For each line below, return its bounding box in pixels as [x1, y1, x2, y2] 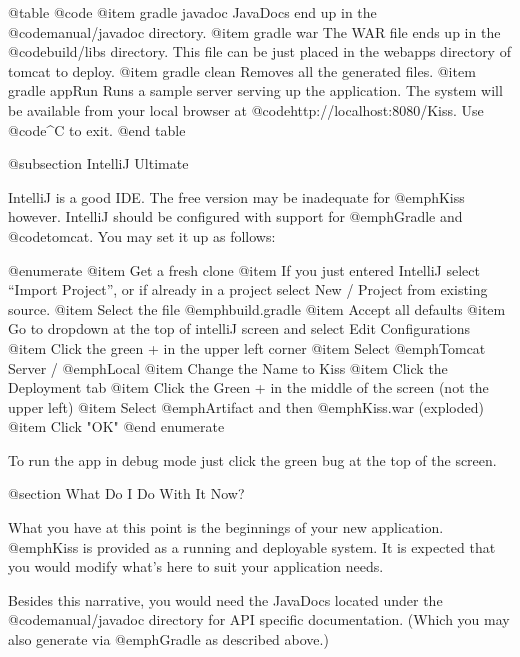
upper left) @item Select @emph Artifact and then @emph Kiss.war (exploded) [8, 396, 484, 417]
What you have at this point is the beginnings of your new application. [8, 517, 444, 538]
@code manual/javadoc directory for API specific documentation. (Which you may [8, 609, 510, 630]
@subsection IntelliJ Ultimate [8, 153, 189, 174]
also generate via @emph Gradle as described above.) [8, 629, 329, 650]
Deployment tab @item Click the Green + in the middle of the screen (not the [8, 377, 489, 398]
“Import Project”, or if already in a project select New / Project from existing [8, 279, 488, 300]
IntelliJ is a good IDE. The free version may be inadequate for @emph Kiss [8, 186, 465, 207]
